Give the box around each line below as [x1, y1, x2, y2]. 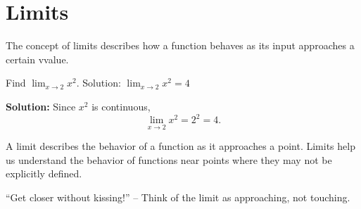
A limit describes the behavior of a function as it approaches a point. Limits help [6, 139, 355, 153]
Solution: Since [6, 99, 76, 113]
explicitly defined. [6, 166, 82, 181]
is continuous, [91, 99, 151, 113]
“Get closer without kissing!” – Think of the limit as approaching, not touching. [6, 190, 350, 204]
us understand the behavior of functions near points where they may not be [6, 152, 332, 167]
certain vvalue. [6, 51, 69, 66]
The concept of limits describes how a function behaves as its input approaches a [6, 38, 355, 53]
